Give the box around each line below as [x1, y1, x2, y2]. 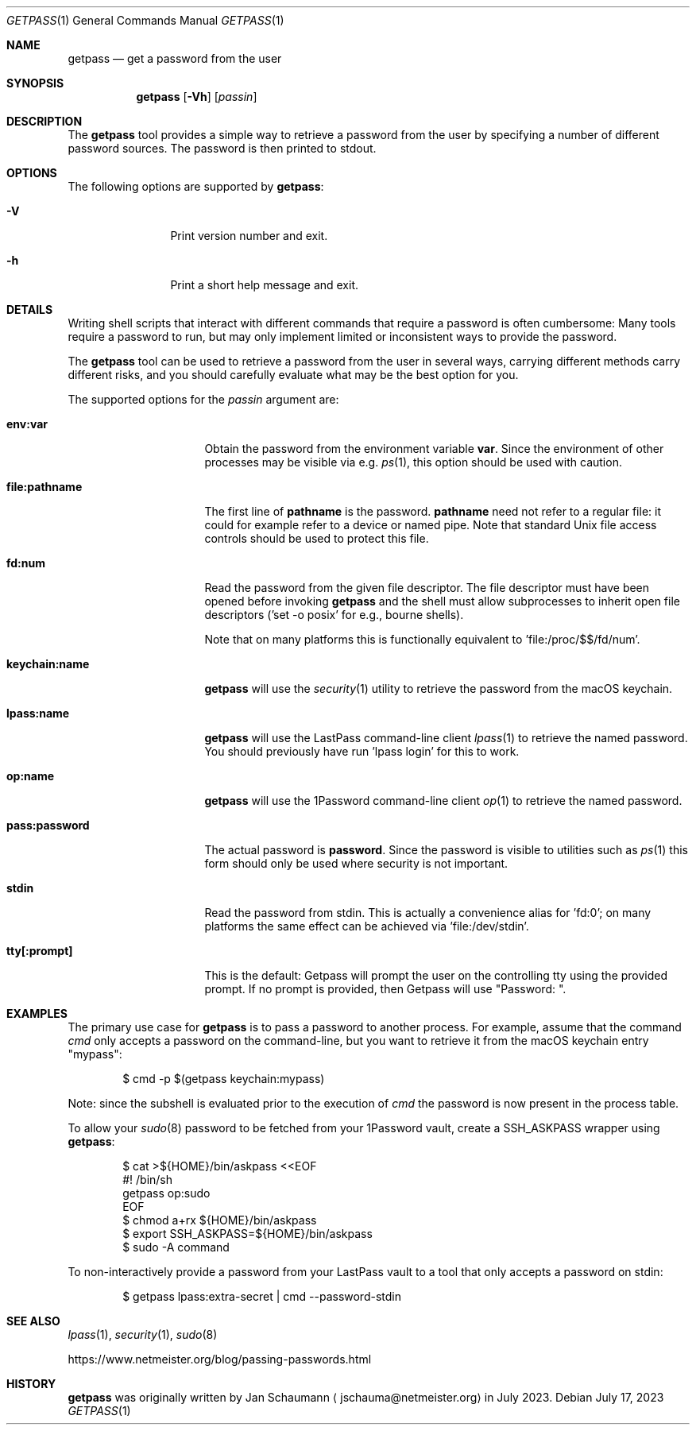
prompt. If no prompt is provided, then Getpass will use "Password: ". [204, 982, 566, 996]
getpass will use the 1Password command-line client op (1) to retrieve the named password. [204, 794, 682, 807]
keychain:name [6, 657, 90, 671]
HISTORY [6, 1377, 56, 1390]
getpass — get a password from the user [68, 52, 282, 65]
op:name [6, 769, 55, 783]
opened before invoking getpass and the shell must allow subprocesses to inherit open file [204, 594, 680, 608]
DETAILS [6, 303, 53, 316]
